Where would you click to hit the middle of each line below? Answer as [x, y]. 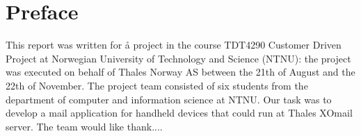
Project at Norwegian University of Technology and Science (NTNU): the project [178, 58]
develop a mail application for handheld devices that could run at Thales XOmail [179, 113]
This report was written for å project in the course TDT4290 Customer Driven [174, 45]
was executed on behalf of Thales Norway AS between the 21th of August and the [180, 72]
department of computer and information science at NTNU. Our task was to [169, 99]
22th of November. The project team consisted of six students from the [157, 85]
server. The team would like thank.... [84, 126]
